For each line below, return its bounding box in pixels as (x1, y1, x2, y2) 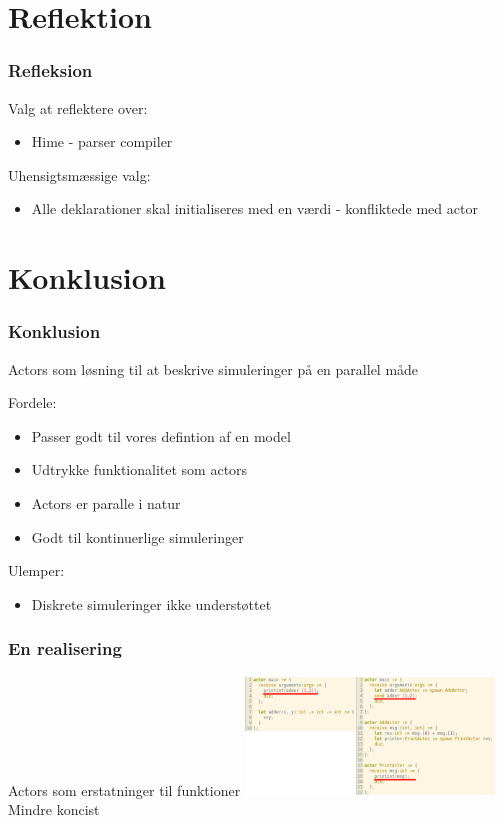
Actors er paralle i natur (31, 492, 181, 513)
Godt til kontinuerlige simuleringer (31, 526, 244, 547)
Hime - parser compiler (31, 131, 173, 152)
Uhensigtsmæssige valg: (8, 164, 151, 185)
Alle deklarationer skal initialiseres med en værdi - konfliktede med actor (31, 198, 478, 219)
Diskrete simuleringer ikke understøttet (31, 593, 272, 614)
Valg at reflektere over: (8, 97, 148, 118)
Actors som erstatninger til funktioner (8, 779, 241, 800)
